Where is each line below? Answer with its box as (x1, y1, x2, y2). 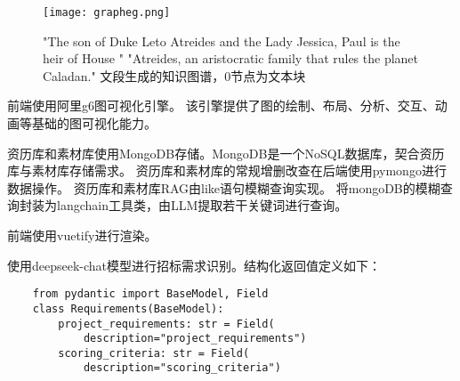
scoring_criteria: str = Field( (58, 346, 250, 360)
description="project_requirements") (83, 332, 307, 345)
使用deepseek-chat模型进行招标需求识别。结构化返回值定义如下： (7, 255, 382, 274)
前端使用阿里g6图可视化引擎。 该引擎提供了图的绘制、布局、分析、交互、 (7, 96, 435, 115)
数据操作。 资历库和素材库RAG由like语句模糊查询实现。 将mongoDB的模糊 (7, 178, 440, 197)
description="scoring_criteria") (83, 361, 281, 375)
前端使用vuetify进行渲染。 (7, 226, 157, 244)
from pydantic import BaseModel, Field (32, 288, 269, 301)
